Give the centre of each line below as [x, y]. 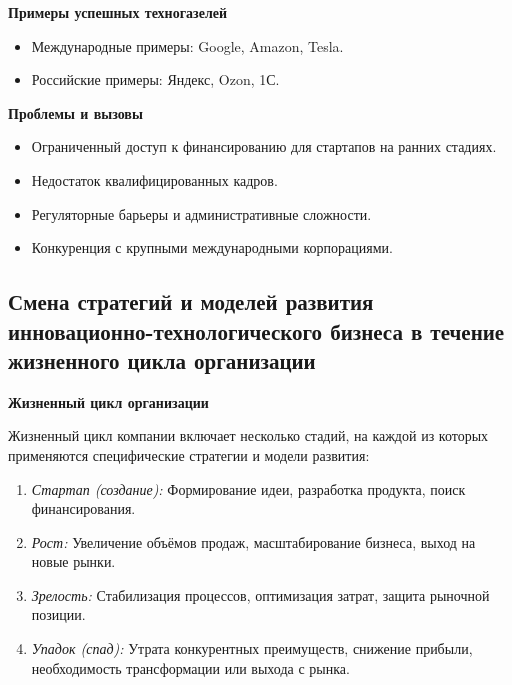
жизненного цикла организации [162, 359]
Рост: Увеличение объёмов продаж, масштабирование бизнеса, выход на [253, 541]
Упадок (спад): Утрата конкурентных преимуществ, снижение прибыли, [252, 648]
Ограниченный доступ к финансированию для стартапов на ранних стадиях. [264, 146]
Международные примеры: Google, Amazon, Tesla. [187, 45]
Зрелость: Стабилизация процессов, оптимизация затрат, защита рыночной [260, 594]
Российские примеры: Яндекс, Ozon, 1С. [155, 79]
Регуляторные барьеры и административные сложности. [201, 213]
